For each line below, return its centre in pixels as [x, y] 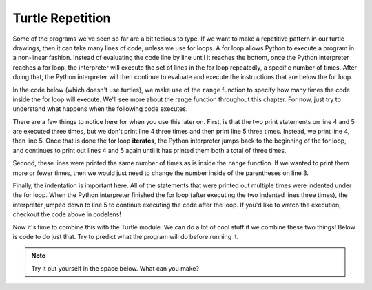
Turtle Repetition [62, 18]
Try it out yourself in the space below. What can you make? [115, 268]
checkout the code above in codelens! [67, 214]
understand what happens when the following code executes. [100, 109]
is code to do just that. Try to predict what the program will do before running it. [126, 236]
